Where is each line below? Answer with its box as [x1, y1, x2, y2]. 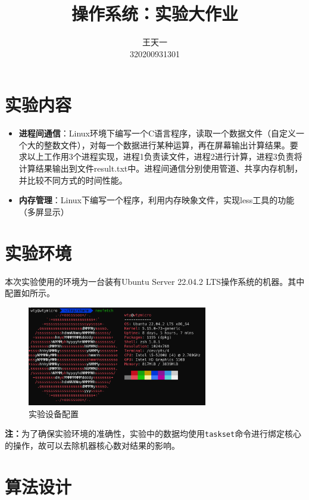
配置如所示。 [5, 287, 55, 299]
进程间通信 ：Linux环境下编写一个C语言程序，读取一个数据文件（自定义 [18, 127, 296, 139]
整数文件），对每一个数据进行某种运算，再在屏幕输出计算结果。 [43, 138, 290, 151]
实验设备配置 [29, 407, 79, 420]
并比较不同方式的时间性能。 [18, 173, 127, 186]
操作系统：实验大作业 [71, 1, 238, 26]
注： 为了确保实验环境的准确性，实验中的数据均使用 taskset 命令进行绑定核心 [5, 427, 302, 440]
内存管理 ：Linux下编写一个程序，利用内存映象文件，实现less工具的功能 [18, 194, 295, 206]
